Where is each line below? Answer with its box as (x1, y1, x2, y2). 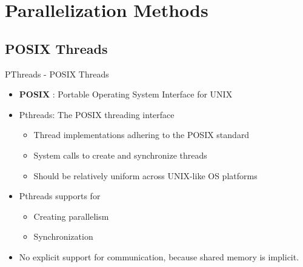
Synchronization (33, 230, 93, 243)
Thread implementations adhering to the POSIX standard (33, 128, 250, 141)
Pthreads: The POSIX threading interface (19, 108, 175, 120)
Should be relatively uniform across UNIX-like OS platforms (33, 169, 258, 182)
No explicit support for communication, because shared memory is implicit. (19, 250, 299, 263)
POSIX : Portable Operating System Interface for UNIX (19, 88, 233, 101)
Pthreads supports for (19, 190, 101, 202)
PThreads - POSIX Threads (5, 67, 109, 80)
